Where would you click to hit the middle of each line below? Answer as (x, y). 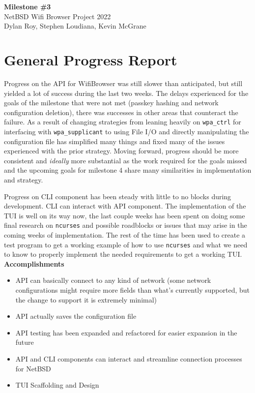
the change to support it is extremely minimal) (86, 299)
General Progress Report (91, 59)
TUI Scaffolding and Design (57, 385)
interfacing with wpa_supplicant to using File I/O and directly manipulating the (127, 131)
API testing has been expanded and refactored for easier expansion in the (126, 332)
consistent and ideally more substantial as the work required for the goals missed (126, 160)
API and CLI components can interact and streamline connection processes (129, 359)
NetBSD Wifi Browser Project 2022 (57, 16)
